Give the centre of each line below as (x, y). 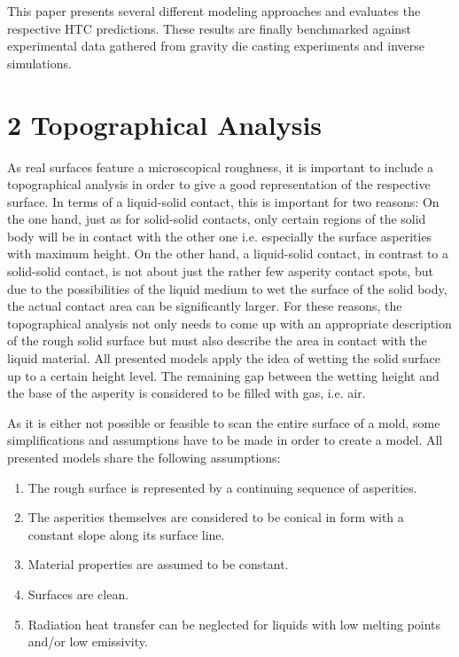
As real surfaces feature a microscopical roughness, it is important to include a (221, 166)
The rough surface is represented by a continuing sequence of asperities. (222, 487)
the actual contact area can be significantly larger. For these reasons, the (205, 306)
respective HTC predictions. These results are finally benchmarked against (210, 28)
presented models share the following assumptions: (144, 457)
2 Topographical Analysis (165, 124)
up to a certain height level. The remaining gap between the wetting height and (223, 375)
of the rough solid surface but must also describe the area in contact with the (217, 340)
